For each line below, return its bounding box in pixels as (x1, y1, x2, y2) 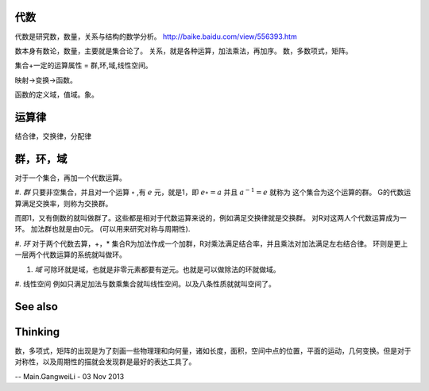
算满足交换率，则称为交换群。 (14, 198, 113, 208)
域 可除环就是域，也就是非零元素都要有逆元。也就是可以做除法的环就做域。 (34, 264, 280, 274)
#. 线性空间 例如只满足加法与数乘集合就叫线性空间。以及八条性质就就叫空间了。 (14, 279, 276, 289)
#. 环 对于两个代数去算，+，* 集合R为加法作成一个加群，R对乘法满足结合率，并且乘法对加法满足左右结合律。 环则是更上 (14, 239, 408, 248)
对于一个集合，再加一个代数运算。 (14, 173, 126, 182)
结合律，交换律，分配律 (14, 131, 91, 140)
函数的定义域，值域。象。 (14, 90, 99, 99)
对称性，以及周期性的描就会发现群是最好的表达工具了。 (14, 357, 196, 366)
